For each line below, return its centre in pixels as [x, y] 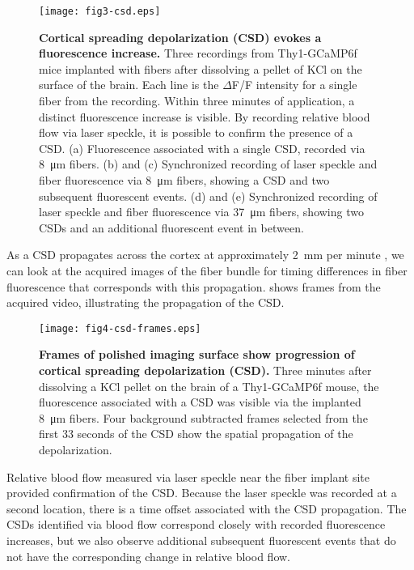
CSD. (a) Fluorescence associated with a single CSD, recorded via [202, 148]
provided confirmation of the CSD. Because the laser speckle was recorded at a [202, 493]
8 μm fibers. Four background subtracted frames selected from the [203, 417]
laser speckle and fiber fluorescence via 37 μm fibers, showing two [201, 212]
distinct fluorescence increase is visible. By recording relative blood [205, 116]
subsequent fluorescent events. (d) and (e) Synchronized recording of [208, 196]
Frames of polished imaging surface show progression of [197, 354]
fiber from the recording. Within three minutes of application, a [197, 101]
